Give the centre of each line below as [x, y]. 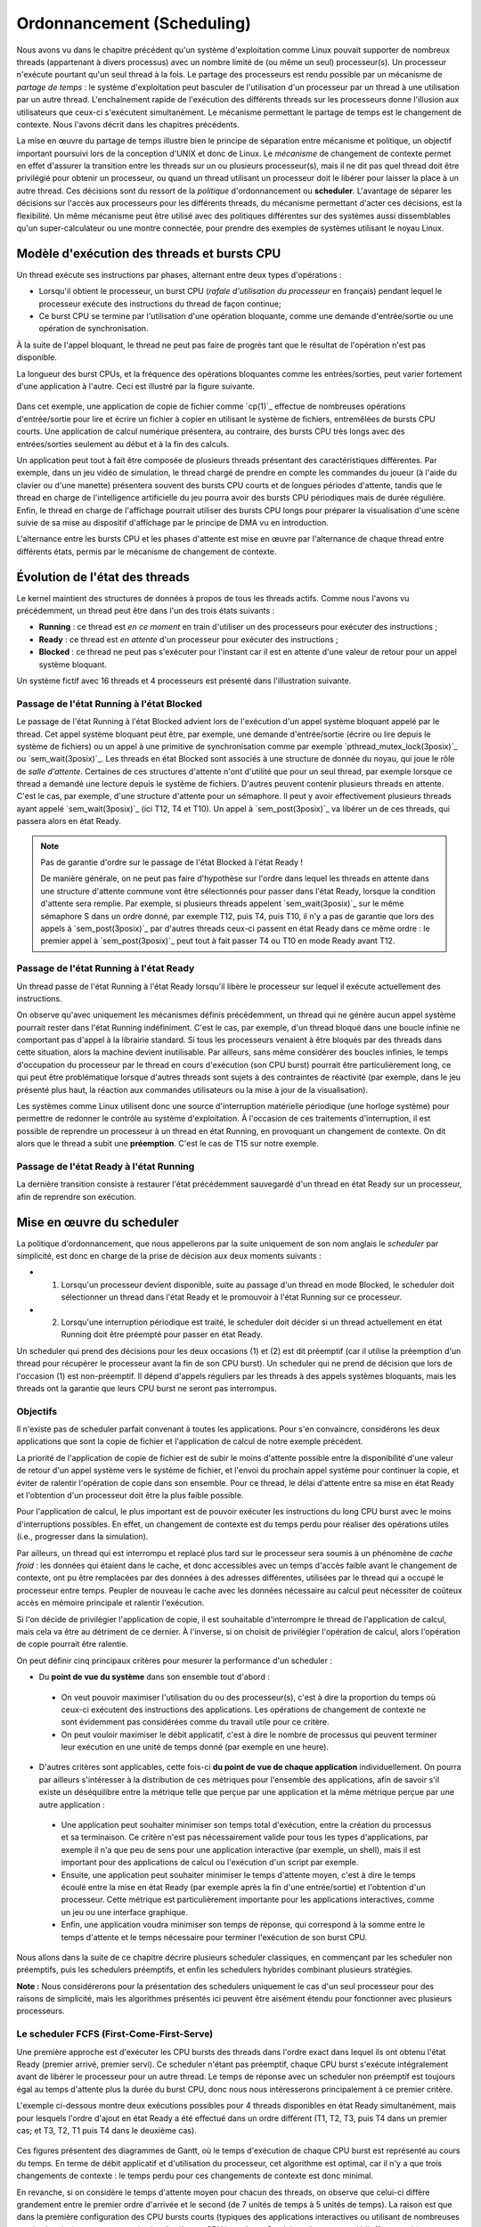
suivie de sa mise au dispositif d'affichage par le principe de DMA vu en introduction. [172, 522]
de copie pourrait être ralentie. [72, 1644]
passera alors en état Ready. [69, 821]
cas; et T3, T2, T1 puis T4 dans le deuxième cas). [107, 2130]
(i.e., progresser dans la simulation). [82, 1537]
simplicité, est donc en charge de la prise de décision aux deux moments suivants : [169, 1256]
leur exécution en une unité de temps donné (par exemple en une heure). [195, 1747]
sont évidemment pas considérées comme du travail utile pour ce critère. [195, 1722]
